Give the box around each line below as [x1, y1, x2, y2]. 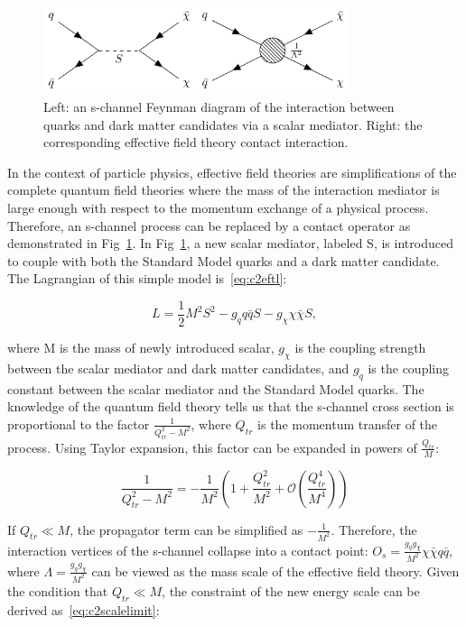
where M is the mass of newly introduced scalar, [7, 337, 275, 356]
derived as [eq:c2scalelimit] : [7, 600, 160, 619]
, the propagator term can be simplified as [70, 520, 303, 539]
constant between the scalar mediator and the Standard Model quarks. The [7, 379, 424, 398]
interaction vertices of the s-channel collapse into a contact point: [7, 540, 368, 559]
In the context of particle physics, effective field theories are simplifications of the [7, 162, 457, 181]
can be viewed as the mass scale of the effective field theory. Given [91, 561, 460, 580]
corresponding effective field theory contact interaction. [43, 133, 349, 152]
